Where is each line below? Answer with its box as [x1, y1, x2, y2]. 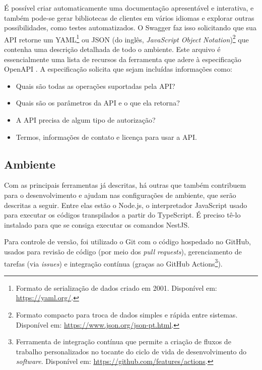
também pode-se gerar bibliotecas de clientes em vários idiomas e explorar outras [4, 12, 254, 23]
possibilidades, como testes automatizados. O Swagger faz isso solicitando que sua [4, 22, 256, 33]
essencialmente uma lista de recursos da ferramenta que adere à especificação [4, 54, 241, 64]
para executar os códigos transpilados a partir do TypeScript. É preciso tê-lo [4, 209, 241, 220]
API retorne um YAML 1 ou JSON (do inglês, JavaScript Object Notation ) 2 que [4, 32, 249, 44]
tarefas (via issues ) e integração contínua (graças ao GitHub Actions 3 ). [4, 256, 223, 269]
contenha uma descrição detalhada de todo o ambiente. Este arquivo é [4, 44, 221, 55]
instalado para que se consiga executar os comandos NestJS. [4, 219, 190, 230]
